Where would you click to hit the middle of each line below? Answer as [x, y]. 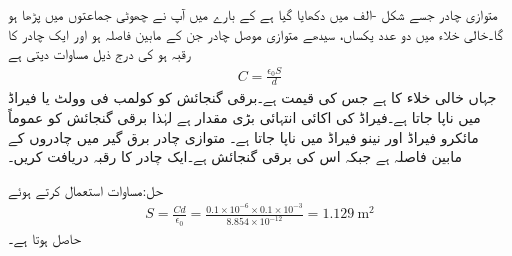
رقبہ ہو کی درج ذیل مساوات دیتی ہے [99, 53]
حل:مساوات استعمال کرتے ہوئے [86, 189]
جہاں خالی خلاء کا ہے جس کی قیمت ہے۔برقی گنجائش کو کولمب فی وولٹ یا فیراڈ [252, 97]
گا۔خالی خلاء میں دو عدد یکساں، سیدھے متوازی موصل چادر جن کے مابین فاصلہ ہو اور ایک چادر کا [255, 33]
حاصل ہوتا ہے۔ [44, 237]
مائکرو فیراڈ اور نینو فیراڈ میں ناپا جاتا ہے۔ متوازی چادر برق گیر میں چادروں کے [243, 136]
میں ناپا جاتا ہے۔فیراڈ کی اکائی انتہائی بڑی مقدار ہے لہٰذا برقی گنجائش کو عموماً [244, 116]
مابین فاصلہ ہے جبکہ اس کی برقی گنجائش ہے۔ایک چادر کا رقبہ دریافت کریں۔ [235, 156]
